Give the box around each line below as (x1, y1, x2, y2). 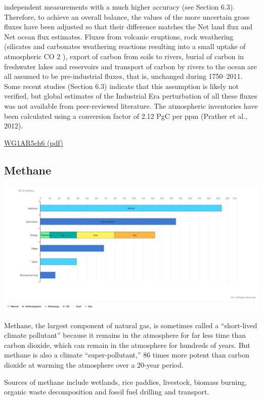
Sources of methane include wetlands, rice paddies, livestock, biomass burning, (4, 376, 247, 387)
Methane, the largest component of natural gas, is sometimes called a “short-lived (4, 320, 257, 330)
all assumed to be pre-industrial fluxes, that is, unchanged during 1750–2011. (4, 71, 243, 81)
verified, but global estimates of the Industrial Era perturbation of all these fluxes (4, 91, 257, 101)
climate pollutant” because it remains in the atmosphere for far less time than (4, 330, 246, 340)
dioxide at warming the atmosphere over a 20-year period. (4, 360, 184, 370)
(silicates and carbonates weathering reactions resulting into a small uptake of (4, 41, 246, 52)
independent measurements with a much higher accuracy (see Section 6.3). (4, 2, 235, 12)
